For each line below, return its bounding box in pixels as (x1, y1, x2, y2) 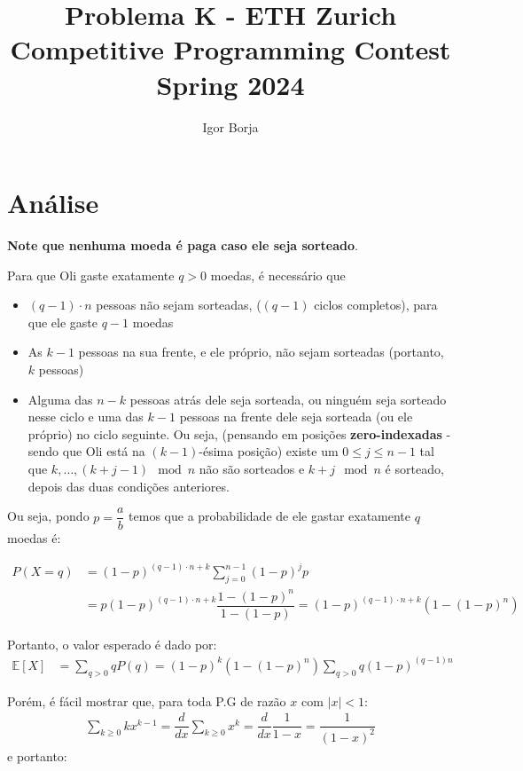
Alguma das (27, 389, 93, 408)
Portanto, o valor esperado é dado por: (7, 634, 217, 653)
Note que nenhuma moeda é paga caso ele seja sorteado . (7, 236, 358, 255)
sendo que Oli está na (27, 442, 145, 460)
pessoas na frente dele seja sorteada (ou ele (179, 407, 413, 426)
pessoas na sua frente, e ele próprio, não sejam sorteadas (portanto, (78, 342, 444, 361)
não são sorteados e (199, 459, 305, 477)
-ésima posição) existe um (199, 442, 339, 460)
